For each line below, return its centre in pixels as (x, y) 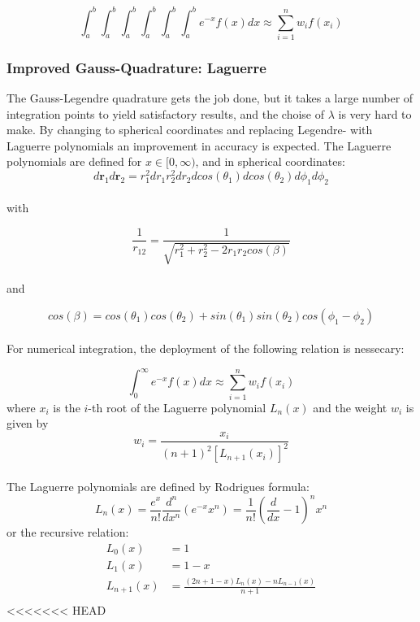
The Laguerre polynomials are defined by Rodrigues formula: (158, 486)
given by (28, 423)
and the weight (350, 407)
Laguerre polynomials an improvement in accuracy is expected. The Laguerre (199, 145)
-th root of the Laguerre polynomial (177, 407)
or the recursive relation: (68, 532)
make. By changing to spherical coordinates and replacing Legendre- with (190, 130)
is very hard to (375, 113)
